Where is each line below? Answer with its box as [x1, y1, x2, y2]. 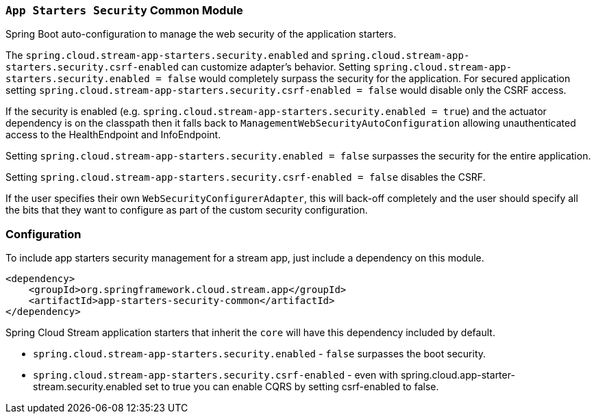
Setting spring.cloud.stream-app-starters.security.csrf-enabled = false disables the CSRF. [5, 171, 486, 183]
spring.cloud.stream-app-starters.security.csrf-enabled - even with [33, 369, 399, 381]
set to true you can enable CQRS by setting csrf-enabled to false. [145, 381, 439, 393]
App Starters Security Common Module [5, 3, 243, 17]
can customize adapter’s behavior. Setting [181, 61, 371, 73]
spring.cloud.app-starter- [400, 369, 515, 381]
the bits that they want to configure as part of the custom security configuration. [5, 204, 368, 216]
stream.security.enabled [33, 381, 142, 393]
